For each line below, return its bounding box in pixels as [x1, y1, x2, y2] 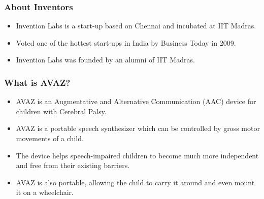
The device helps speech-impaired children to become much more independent [16, 150, 259, 160]
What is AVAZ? [4, 76, 71, 88]
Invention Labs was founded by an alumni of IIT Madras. [16, 54, 195, 65]
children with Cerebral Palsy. [16, 106, 107, 116]
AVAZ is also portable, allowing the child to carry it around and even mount [16, 177, 255, 187]
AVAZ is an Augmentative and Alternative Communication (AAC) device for [16, 96, 256, 107]
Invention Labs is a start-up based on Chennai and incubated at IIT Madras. [16, 20, 256, 31]
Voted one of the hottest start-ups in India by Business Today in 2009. [16, 37, 236, 48]
